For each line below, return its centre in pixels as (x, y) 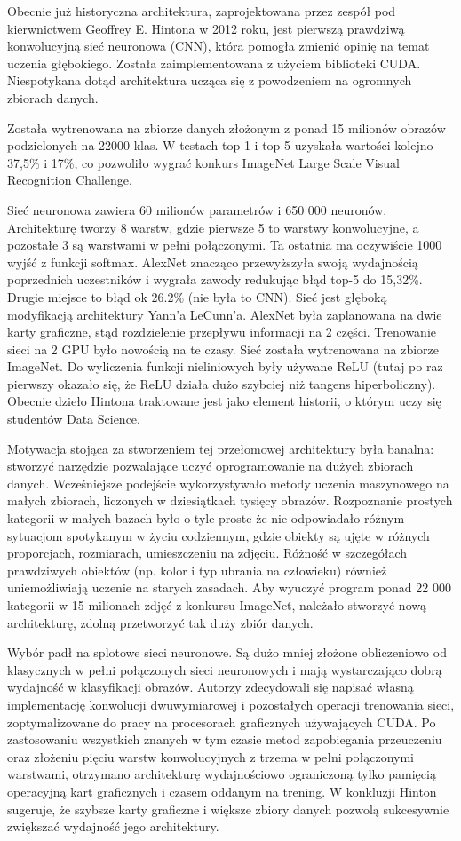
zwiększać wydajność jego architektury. (113, 826)
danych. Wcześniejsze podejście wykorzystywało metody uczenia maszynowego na (228, 483)
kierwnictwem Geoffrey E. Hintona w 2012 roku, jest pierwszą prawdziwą (206, 28)
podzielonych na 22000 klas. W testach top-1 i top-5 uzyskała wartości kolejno (220, 145)
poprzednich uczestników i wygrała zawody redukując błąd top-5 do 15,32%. (215, 279)
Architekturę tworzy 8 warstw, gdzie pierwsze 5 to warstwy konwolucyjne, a (213, 227)
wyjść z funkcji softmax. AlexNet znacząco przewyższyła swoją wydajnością (213, 262)
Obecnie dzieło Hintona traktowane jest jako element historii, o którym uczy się (224, 401)
